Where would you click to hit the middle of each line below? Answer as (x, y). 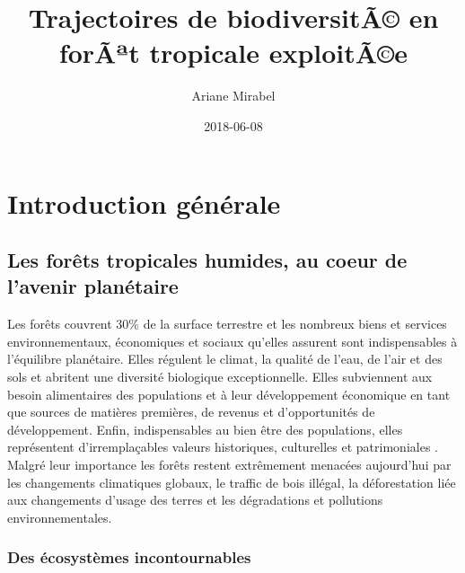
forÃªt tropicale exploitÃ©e (233, 53)
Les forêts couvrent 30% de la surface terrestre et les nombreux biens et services (227, 324)
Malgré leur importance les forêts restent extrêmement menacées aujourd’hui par (229, 465)
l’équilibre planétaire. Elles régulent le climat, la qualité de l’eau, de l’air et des (225, 359)
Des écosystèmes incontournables (129, 557)
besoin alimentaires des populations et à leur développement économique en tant (229, 394)
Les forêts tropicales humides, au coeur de (207, 260)
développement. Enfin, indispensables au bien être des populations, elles (205, 429)
